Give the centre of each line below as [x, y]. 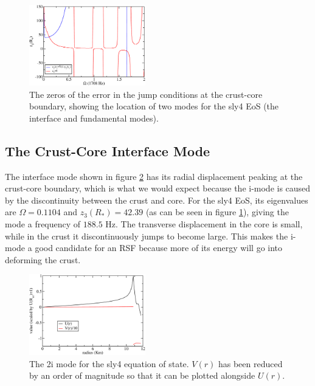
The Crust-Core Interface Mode [108, 150]
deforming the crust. [43, 259]
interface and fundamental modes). [94, 118]
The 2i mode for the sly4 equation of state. [109, 363]
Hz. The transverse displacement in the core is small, [204, 223]
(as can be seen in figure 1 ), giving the [217, 212]
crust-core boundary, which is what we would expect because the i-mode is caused [158, 188]
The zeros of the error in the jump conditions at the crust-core [146, 94]
